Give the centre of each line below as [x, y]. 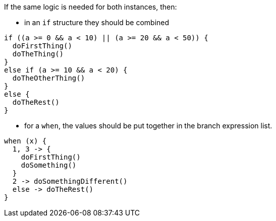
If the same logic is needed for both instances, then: [91, 7]
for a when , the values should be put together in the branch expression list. [148, 126]
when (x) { [25, 141]
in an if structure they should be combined [97, 22]
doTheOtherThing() [49, 78]
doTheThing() [38, 54]
